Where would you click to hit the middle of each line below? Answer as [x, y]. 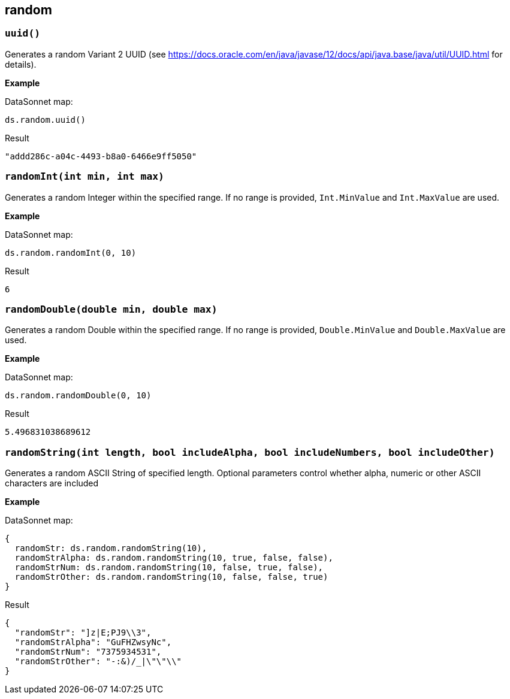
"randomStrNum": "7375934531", [88, 652]
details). [21, 64]
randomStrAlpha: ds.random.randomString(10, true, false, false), [174, 558]
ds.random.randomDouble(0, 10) [78, 396]
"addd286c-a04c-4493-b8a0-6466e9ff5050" [101, 156]
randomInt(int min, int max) [85, 177]
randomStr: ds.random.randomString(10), [111, 548]
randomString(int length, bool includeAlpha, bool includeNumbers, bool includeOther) [250, 452]
